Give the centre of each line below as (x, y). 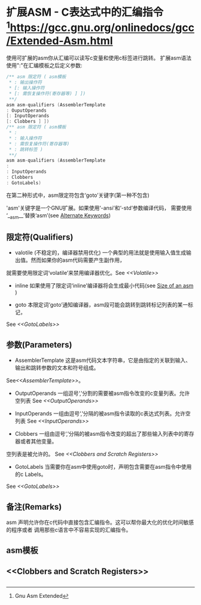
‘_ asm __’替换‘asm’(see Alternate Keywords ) (59, 216)
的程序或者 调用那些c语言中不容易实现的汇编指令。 (69, 530)
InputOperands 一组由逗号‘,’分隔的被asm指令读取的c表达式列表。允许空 (103, 414)
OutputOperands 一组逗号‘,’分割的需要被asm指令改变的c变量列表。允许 (102, 393)
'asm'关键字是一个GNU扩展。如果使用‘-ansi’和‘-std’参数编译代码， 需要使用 (99, 208)
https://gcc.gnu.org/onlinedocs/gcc (102, 28)
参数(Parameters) (39, 345)
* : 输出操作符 (25, 83)
